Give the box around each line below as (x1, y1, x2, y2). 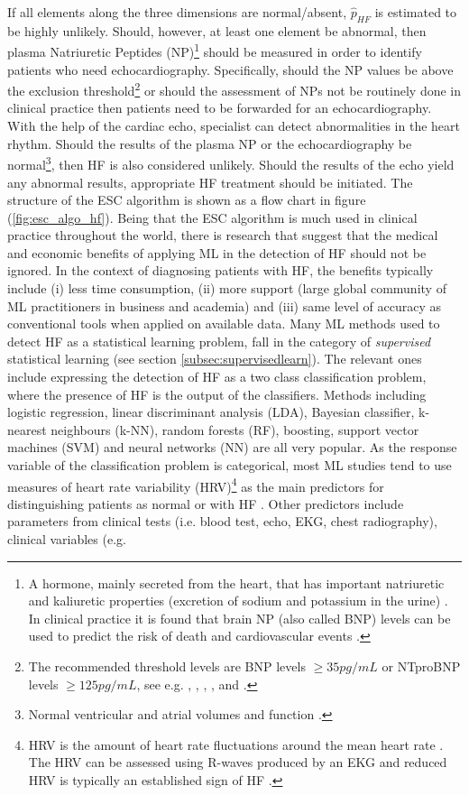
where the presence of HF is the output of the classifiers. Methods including (7, 384, 427, 403)
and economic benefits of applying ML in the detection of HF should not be (7, 243, 427, 262)
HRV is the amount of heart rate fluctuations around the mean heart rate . (28, 735, 444, 753)
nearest (7, 420, 47, 439)
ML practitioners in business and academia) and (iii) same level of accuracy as (7, 296, 442, 315)
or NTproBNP (382, 657, 461, 676)
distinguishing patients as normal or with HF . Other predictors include (7, 494, 404, 513)
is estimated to (374, 3, 457, 21)
